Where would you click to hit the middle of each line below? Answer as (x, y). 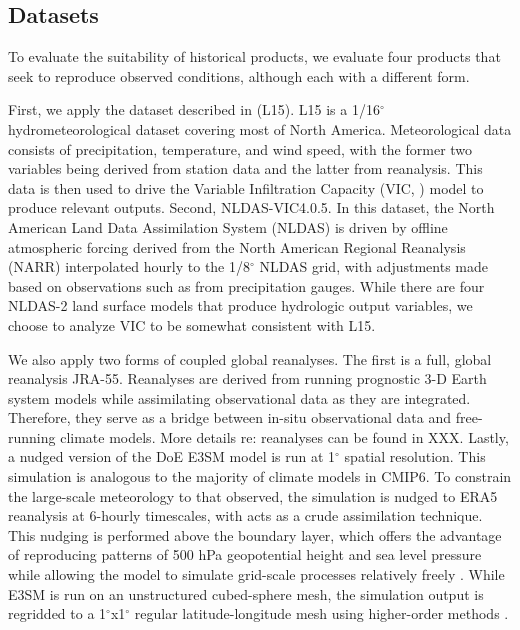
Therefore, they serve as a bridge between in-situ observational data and (230, 417)
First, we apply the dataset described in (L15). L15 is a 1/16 (194, 109)
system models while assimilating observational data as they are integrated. (239, 397)
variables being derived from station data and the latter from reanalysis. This (245, 168)
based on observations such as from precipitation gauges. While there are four (246, 285)
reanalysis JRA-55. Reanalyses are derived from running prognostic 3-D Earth (247, 378)
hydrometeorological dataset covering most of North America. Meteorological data (260, 128)
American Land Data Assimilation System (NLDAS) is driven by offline (228, 226)
